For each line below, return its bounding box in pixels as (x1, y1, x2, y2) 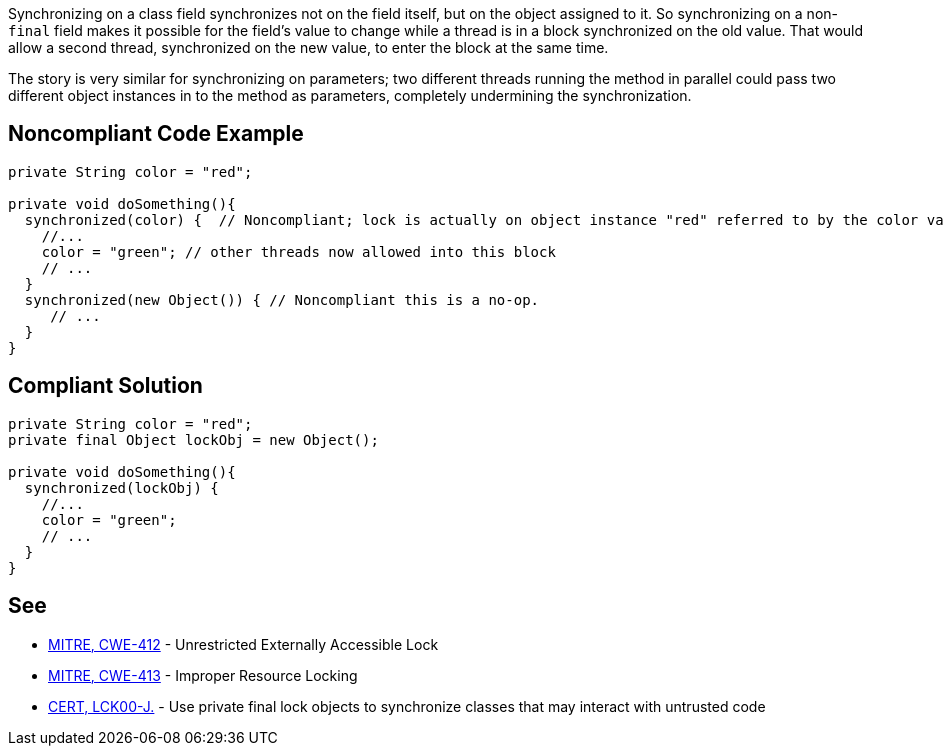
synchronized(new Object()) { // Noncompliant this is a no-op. (24, 291, 540, 308)
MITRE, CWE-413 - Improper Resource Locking (48, 666, 358, 684)
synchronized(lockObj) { (24, 479, 219, 496)
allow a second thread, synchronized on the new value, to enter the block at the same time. (8, 39, 609, 56)
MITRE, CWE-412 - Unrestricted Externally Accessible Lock (48, 635, 439, 653)
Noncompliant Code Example (8, 121, 304, 147)
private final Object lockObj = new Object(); (8, 431, 379, 448)
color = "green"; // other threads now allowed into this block (41, 243, 556, 260)
